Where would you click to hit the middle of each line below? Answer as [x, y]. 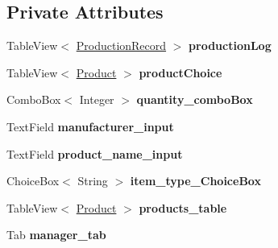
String [93, 181]
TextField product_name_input [95, 153]
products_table [183, 207]
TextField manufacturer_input [90, 126]
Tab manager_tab [56, 235]
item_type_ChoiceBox [195, 181]
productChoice [180, 72]
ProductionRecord [121, 45]
